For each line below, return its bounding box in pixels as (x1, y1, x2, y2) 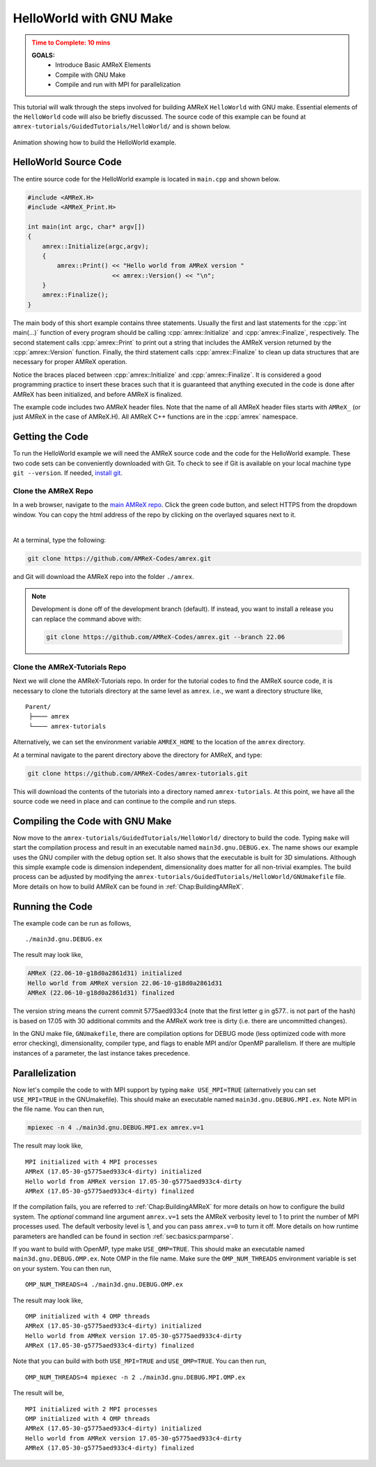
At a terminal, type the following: (13, 536, 107, 544)
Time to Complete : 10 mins (31, 38, 111, 47)
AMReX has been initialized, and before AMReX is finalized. (13, 390, 183, 398)
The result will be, (13, 1389, 64, 1397)
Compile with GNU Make (55, 70, 126, 79)
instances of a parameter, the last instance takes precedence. (13, 1048, 191, 1057)
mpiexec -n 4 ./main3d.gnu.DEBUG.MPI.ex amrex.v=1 (27, 1124, 205, 1131)
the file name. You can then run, (13, 1105, 104, 1113)
